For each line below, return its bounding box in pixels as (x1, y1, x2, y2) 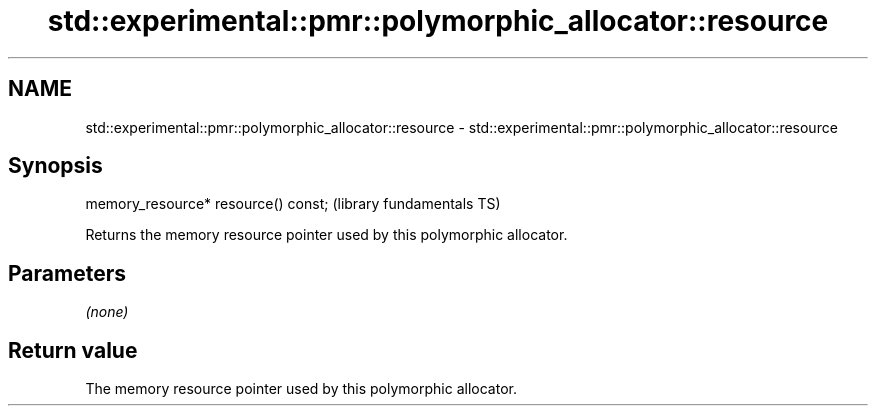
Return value (8, 337, 138, 363)
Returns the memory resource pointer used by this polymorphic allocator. (85, 226, 568, 244)
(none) (85, 303, 129, 321)
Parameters (8, 260, 126, 286)
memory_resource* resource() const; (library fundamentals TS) (85, 195, 501, 213)
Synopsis (8, 153, 103, 179)
